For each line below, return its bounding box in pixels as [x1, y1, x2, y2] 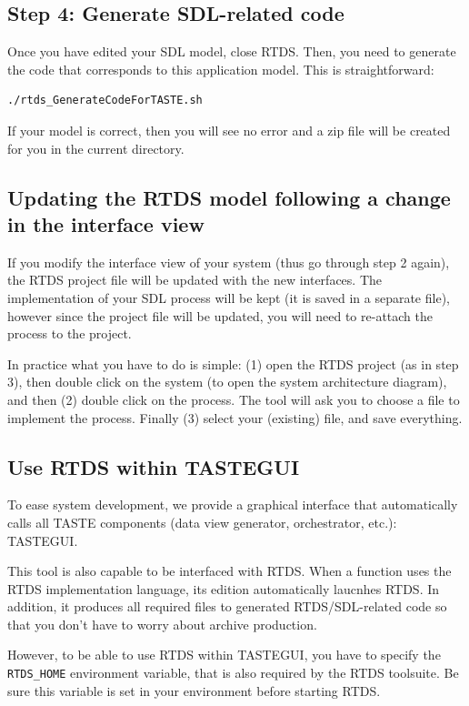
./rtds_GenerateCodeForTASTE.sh [7, 94, 203, 107]
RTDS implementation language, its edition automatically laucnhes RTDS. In [7, 579, 440, 598]
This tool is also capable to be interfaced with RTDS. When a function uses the [7, 561, 452, 580]
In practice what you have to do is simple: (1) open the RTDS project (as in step [7, 354, 459, 373]
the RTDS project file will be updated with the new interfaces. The [7, 270, 382, 289]
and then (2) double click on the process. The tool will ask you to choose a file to [7, 389, 460, 408]
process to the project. [7, 324, 132, 343]
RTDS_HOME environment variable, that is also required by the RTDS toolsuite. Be [7, 663, 459, 682]
